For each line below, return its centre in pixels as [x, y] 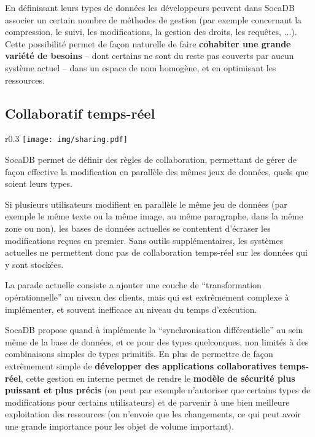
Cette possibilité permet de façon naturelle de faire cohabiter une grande [148, 43]
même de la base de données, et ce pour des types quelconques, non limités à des [157, 341]
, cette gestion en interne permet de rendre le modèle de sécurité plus [158, 378]
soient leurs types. [39, 183]
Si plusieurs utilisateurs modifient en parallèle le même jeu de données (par [146, 204]
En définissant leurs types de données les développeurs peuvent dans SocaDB [150, 7]
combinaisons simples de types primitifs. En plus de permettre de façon [139, 354]
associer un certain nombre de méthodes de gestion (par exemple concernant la [154, 19]
